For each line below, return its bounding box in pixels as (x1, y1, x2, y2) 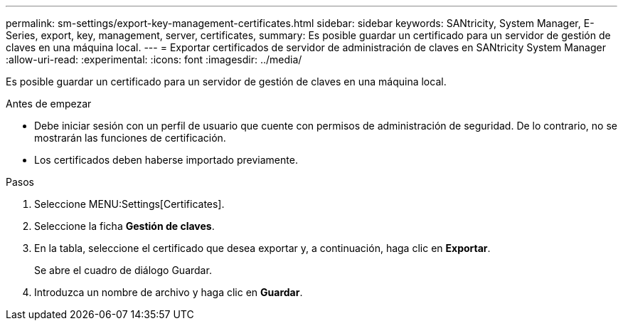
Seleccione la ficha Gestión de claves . (34, 220, 215, 232)
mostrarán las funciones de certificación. (34, 132, 226, 144)
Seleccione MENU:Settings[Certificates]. (34, 198, 225, 210)
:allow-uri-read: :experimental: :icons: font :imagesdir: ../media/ (6, 53, 302, 65)
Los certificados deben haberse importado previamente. (34, 154, 298, 166)
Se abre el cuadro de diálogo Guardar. (34, 264, 212, 276)
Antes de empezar (6, 98, 92, 110)
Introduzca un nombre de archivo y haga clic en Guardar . (34, 286, 303, 298)
